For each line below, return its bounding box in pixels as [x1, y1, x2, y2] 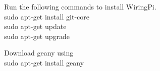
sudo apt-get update [4, 21, 67, 31]
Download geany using [4, 47, 74, 58]
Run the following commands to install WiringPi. [4, 1, 156, 11]
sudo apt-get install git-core [4, 11, 89, 21]
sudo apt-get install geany [4, 57, 84, 67]
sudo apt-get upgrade [4, 30, 70, 41]
